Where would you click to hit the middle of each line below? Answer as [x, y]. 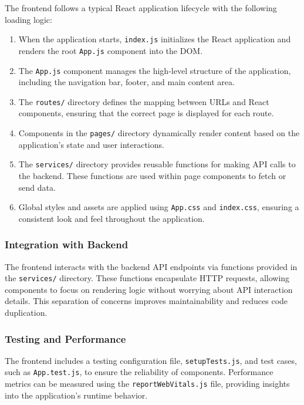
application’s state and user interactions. [91, 144]
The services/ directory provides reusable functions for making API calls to [157, 164]
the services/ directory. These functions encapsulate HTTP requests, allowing [147, 278]
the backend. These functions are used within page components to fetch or [152, 175]
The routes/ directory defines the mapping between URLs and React [144, 101]
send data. [37, 187]
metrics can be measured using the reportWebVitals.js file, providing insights [147, 384]
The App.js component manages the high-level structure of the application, [155, 70]
